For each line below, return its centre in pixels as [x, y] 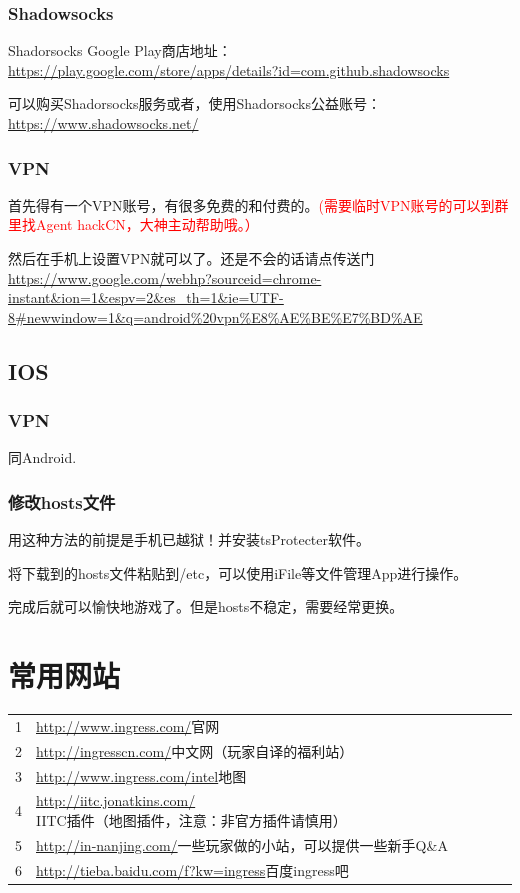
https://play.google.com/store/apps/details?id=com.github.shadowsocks [229, 69]
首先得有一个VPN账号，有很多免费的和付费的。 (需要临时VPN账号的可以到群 [258, 204]
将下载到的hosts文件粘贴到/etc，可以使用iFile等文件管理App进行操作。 [238, 572]
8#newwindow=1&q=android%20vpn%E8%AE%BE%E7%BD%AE [215, 316]
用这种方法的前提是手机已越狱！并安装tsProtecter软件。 [189, 539]
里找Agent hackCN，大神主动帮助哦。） [133, 224]
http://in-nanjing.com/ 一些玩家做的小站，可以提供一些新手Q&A [242, 844]
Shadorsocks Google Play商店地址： [120, 50]
